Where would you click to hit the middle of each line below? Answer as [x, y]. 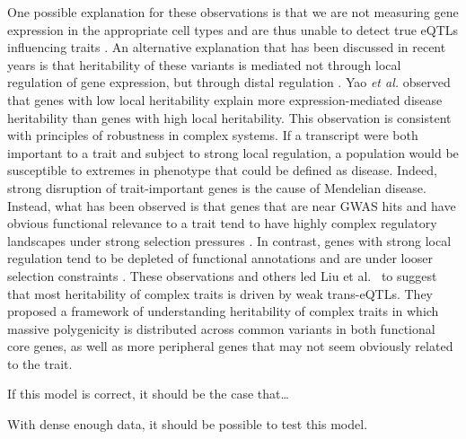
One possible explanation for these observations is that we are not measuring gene [233, 12]
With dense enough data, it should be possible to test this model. [188, 424]
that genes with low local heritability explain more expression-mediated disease [225, 99]
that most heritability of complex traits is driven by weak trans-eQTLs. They [220, 293]
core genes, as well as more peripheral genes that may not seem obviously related [230, 346]
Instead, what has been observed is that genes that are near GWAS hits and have [232, 205]
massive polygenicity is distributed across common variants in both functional [221, 328]
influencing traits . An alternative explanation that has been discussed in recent [227, 47]
